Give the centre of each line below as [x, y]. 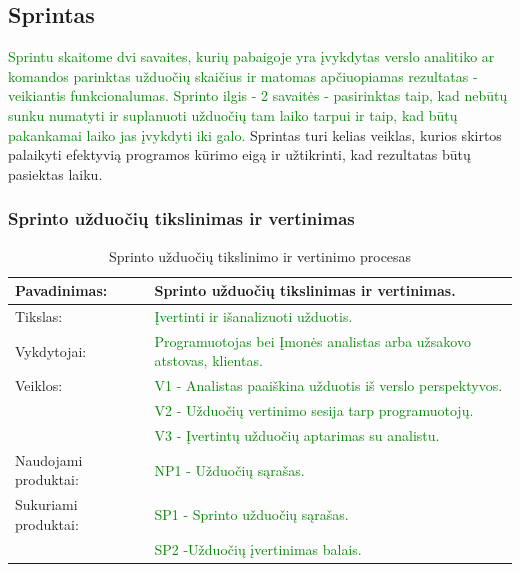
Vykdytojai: [51, 350]
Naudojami [49, 459]
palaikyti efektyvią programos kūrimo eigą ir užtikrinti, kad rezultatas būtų [239, 154]
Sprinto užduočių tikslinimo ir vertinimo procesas [260, 255]
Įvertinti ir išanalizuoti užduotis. [253, 316]
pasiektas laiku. [55, 173]
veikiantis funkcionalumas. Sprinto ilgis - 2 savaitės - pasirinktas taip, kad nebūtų [258, 95]
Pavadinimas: [61, 290]
